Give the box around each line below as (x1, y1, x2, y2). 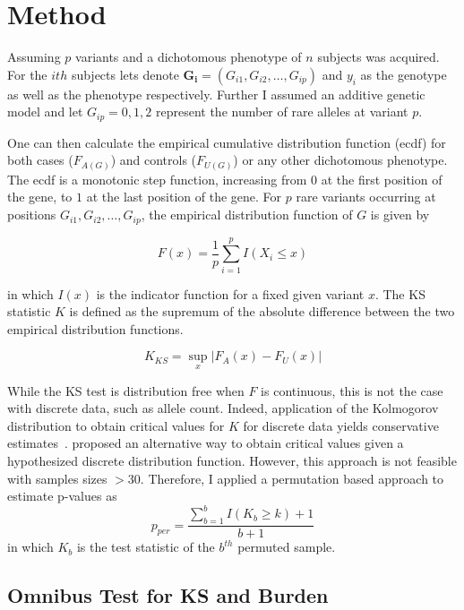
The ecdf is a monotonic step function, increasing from (7, 169, 307, 188)
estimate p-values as (7, 486, 117, 505)
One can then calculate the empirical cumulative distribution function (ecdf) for (7, 133, 446, 151)
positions (7, 205, 56, 224)
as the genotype (360, 64, 447, 83)
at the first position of (321, 169, 443, 188)
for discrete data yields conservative (243, 416, 439, 434)
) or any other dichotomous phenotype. (233, 150, 448, 169)
